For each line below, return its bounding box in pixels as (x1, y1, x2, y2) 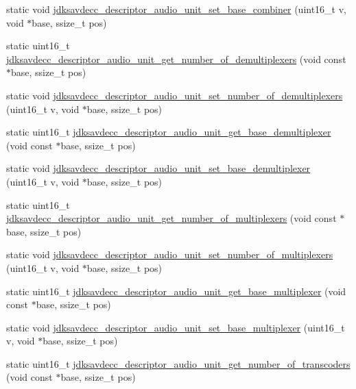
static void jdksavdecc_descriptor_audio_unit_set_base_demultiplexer (6, 161, 311, 175)
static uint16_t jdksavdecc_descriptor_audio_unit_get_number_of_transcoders (6, 356, 351, 371)
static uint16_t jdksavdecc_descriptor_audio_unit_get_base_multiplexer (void (6, 284, 346, 298)
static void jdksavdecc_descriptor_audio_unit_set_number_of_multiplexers (6, 247, 333, 262)
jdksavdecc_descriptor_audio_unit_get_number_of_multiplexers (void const (6, 211, 337, 225)
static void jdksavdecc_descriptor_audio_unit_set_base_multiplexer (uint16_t (6, 320, 345, 334)
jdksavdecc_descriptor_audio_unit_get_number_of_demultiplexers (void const (6, 51, 346, 66)
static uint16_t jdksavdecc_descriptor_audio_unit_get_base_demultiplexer (6, 125, 331, 139)
